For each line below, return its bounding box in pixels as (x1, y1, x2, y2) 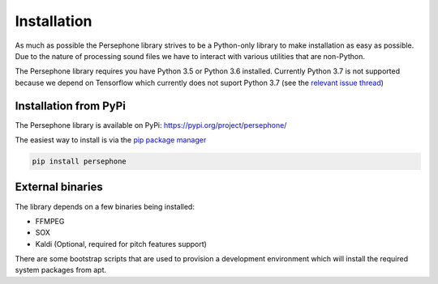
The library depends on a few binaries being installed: (15, 201, 195, 211)
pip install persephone (32, 157, 127, 166)
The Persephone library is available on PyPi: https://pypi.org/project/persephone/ (15, 120, 287, 129)
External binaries (15, 180, 103, 194)
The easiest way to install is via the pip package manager (15, 135, 207, 145)
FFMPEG (35, 216, 65, 226)
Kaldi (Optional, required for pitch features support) (35, 239, 207, 248)
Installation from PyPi (15, 99, 126, 112)
